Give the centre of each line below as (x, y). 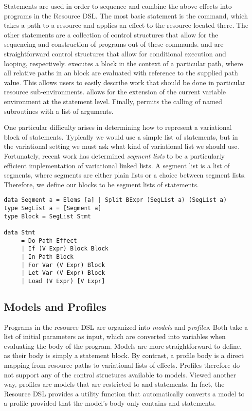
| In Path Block (47, 257)
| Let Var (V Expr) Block (63, 273)
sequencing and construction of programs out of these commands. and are (114, 44)
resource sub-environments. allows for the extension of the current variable (115, 92)
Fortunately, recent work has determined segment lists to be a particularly (114, 155)
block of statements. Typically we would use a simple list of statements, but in (121, 136)
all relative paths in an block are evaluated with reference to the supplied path (121, 73)
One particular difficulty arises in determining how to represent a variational (118, 127)
